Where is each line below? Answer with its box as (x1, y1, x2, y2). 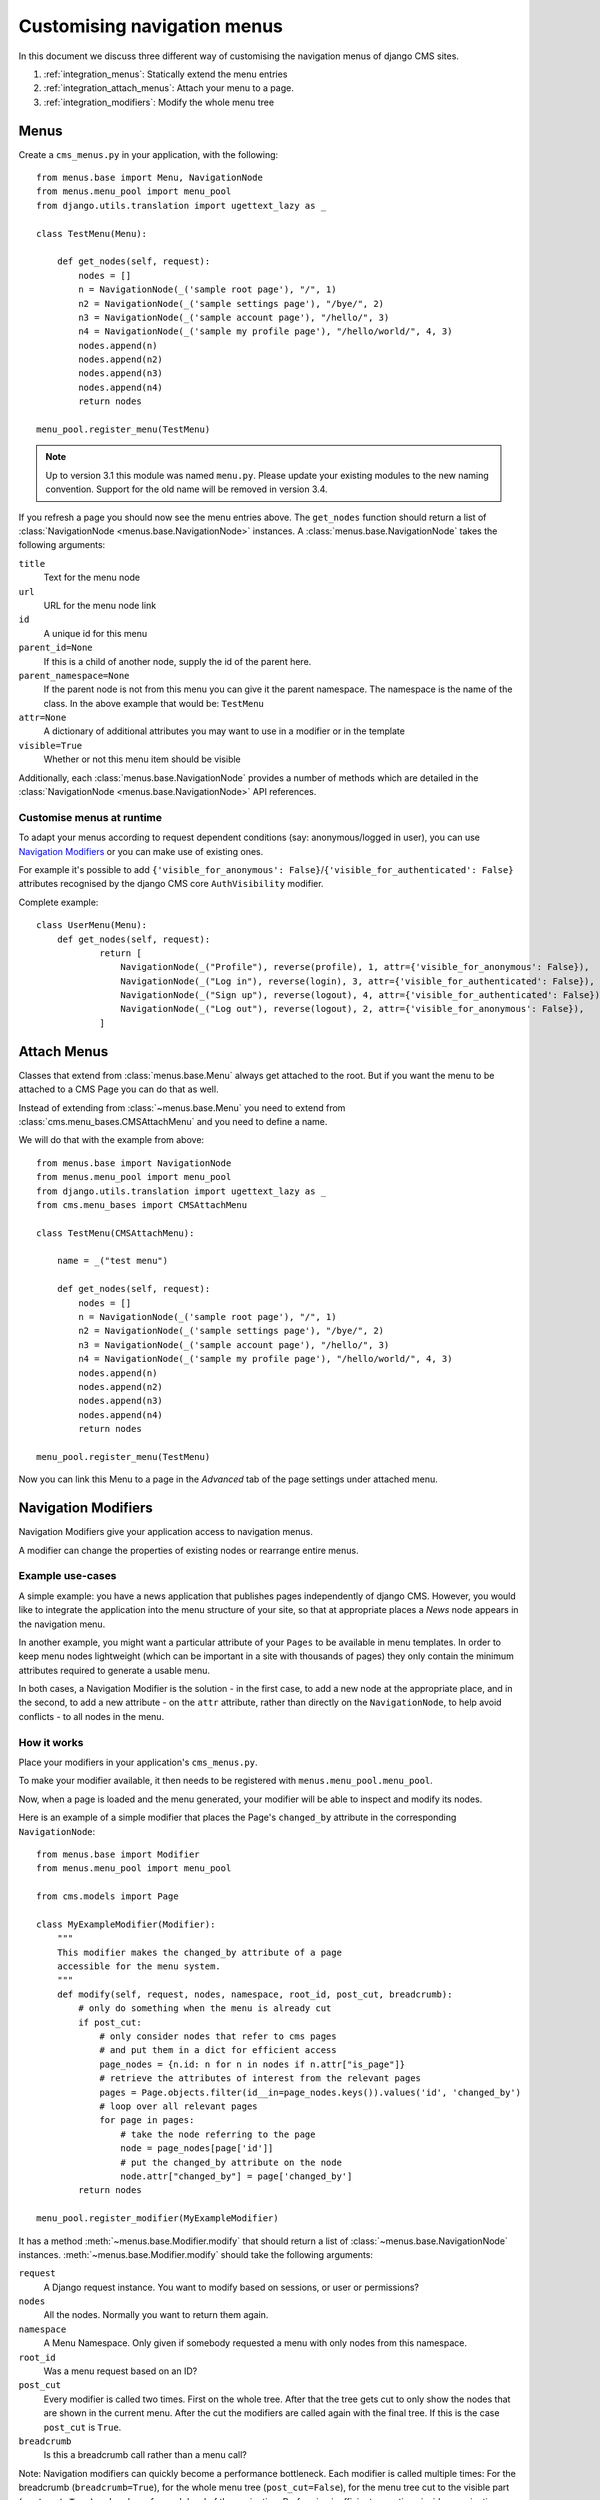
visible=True (18, 740, 83, 751)
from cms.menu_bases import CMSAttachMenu (36, 1199, 248, 1210)
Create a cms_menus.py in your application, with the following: (18, 148, 279, 160)
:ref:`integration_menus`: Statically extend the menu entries (43, 68, 288, 80)
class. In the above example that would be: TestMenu (43, 697, 265, 709)
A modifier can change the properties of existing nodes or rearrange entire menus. (18, 1544, 359, 1556)
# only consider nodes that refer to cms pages (99, 2031, 337, 2042)
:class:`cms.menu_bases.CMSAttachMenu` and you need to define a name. (18, 1115, 328, 1127)
